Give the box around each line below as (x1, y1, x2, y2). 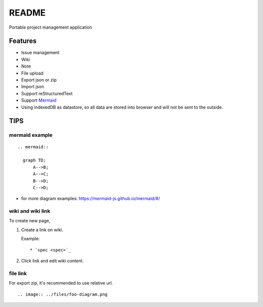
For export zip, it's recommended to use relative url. (9, 280, 113, 286)
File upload (21, 70, 44, 76)
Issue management (21, 50, 60, 55)
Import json (21, 84, 44, 90)
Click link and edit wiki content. (21, 258, 84, 264)
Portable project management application (9, 24, 93, 30)
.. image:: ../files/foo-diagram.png (18, 291, 108, 297)
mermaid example (9, 132, 53, 139)
